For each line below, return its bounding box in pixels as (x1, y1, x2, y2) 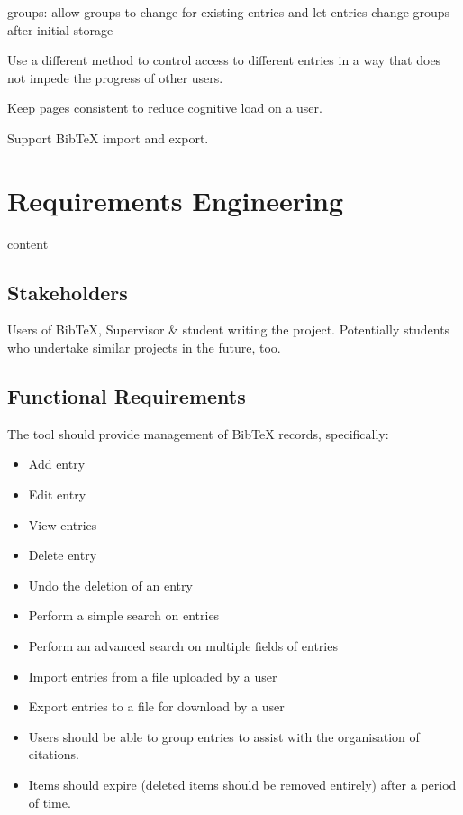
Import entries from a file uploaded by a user (28, 666, 277, 685)
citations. (28, 745, 79, 764)
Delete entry (28, 545, 97, 564)
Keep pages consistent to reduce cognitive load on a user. (7, 98, 322, 117)
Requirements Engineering (7, 181, 343, 218)
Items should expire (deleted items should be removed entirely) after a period (28, 775, 457, 793)
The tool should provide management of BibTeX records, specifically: (7, 424, 389, 443)
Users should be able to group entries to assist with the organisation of (28, 727, 420, 746)
